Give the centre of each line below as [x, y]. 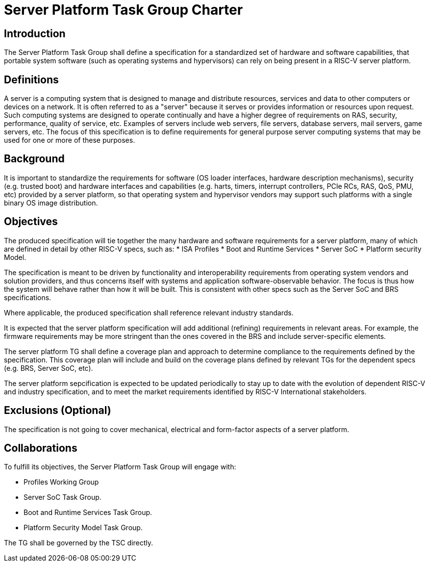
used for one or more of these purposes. [70, 140]
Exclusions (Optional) [58, 411]
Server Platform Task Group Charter [124, 10]
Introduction [35, 33]
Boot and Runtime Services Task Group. [88, 513]
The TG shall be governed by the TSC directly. [78, 543]
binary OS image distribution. [51, 203]
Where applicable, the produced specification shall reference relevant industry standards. [149, 312]
